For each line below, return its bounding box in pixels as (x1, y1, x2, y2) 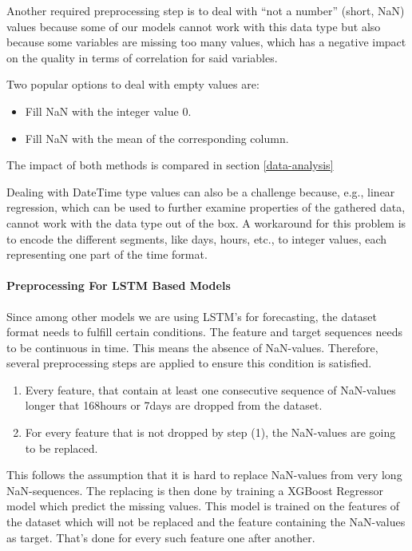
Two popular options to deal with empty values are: (6, 76, 259, 93)
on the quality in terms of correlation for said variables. (6, 49, 278, 65)
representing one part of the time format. (6, 246, 208, 263)
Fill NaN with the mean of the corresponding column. (25, 129, 289, 146)
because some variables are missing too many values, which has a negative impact (6, 34, 406, 50)
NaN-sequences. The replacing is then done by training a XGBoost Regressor (6, 482, 384, 498)
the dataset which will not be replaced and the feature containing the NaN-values (6, 513, 406, 530)
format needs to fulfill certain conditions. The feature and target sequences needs (6, 323, 402, 340)
